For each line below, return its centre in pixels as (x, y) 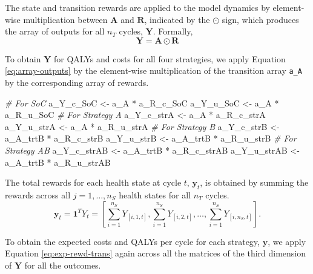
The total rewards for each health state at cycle (93, 182)
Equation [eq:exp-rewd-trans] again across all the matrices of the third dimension (156, 253)
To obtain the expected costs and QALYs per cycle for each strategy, (132, 241)
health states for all (155, 194)
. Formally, (173, 31)
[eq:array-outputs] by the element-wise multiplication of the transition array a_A (153, 70)
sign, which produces (260, 19)
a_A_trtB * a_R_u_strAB (58, 162)
